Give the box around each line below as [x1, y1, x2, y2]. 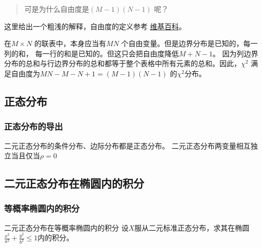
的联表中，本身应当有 [34, 38, 107, 49]
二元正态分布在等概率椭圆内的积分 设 [4, 222, 129, 233]
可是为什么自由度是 [24, 4, 89, 14]
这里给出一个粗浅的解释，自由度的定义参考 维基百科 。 [4, 20, 186, 31]
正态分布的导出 [4, 120, 63, 133]
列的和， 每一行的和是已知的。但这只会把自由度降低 [4, 48, 179, 58]
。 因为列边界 [212, 48, 258, 58]
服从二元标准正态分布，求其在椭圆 [134, 222, 250, 233]
